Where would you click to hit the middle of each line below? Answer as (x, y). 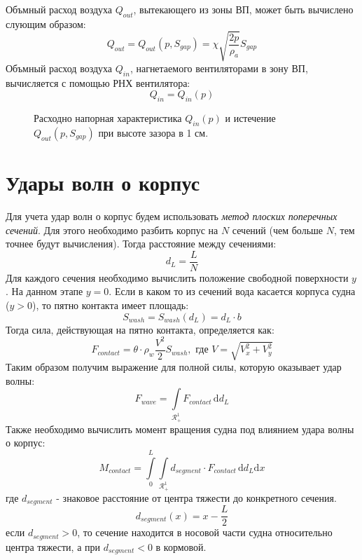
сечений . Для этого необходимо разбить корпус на (112, 230)
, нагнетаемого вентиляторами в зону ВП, (219, 68)
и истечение (250, 118)
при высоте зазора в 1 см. (153, 132)
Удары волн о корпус (103, 183)
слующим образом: (46, 23)
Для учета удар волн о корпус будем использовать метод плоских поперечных (172, 216)
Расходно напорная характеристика (108, 118)
